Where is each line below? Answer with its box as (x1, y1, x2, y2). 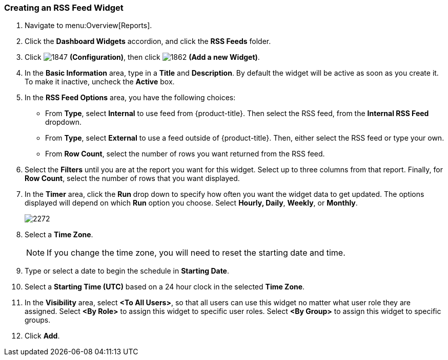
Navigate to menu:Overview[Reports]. (25, 21, 152, 30)
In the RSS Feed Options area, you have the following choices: (25, 93, 236, 102)
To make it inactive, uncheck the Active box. (25, 77, 175, 86)
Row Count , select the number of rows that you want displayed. (25, 174, 240, 183)
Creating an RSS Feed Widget (4, 3, 124, 13)
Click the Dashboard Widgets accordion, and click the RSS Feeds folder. (25, 37, 271, 46)
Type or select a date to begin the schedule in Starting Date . (25, 266, 230, 276)
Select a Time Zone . (25, 230, 93, 239)
